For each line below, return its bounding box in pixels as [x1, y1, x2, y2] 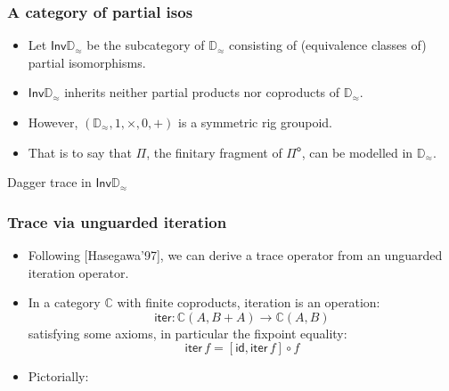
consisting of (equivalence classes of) [228, 36, 427, 54]
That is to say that [28, 143, 132, 161]
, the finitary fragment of [146, 143, 282, 161]
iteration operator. [28, 263, 129, 281]
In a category [28, 293, 101, 312]
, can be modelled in [301, 143, 413, 161]
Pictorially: [28, 367, 89, 386]
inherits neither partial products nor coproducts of [64, 83, 340, 102]
